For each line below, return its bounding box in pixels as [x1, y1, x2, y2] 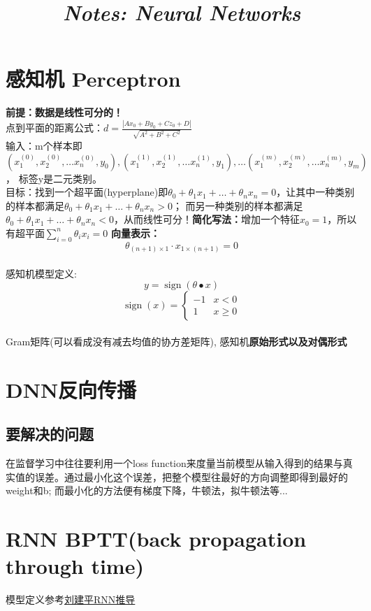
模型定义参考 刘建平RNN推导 [6, 592, 136, 607]
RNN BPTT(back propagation [6, 524, 307, 553]
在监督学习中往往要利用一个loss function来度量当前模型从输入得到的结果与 [6, 456, 343, 470]
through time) [6, 552, 144, 580]
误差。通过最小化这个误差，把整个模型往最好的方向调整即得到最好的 [34, 469, 348, 484]
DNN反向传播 [6, 375, 137, 403]
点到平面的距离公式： [6, 120, 103, 135]
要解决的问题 [6, 423, 94, 445]
